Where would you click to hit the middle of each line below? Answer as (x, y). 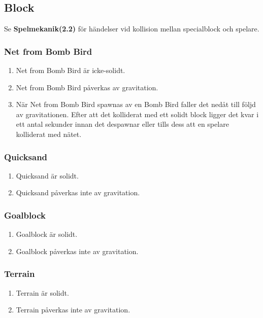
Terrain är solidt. (42, 292)
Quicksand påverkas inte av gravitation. (78, 192)
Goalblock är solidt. (47, 234)
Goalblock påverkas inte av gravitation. (77, 251)
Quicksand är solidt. (47, 175)
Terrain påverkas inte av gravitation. (73, 310)
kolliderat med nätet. (49, 134)
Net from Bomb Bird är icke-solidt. (71, 70)
